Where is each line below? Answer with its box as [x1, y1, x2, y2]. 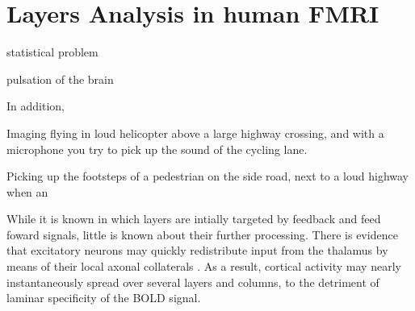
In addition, [6, 97, 65, 114]
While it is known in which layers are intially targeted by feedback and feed [6, 210, 381, 227]
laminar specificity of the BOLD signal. [6, 289, 201, 306]
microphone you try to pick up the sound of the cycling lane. [6, 140, 308, 157]
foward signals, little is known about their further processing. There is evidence [6, 226, 398, 243]
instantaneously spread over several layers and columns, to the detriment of [6, 273, 379, 290]
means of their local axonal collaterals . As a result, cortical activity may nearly [6, 258, 401, 275]
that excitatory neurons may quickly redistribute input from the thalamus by [6, 242, 388, 259]
